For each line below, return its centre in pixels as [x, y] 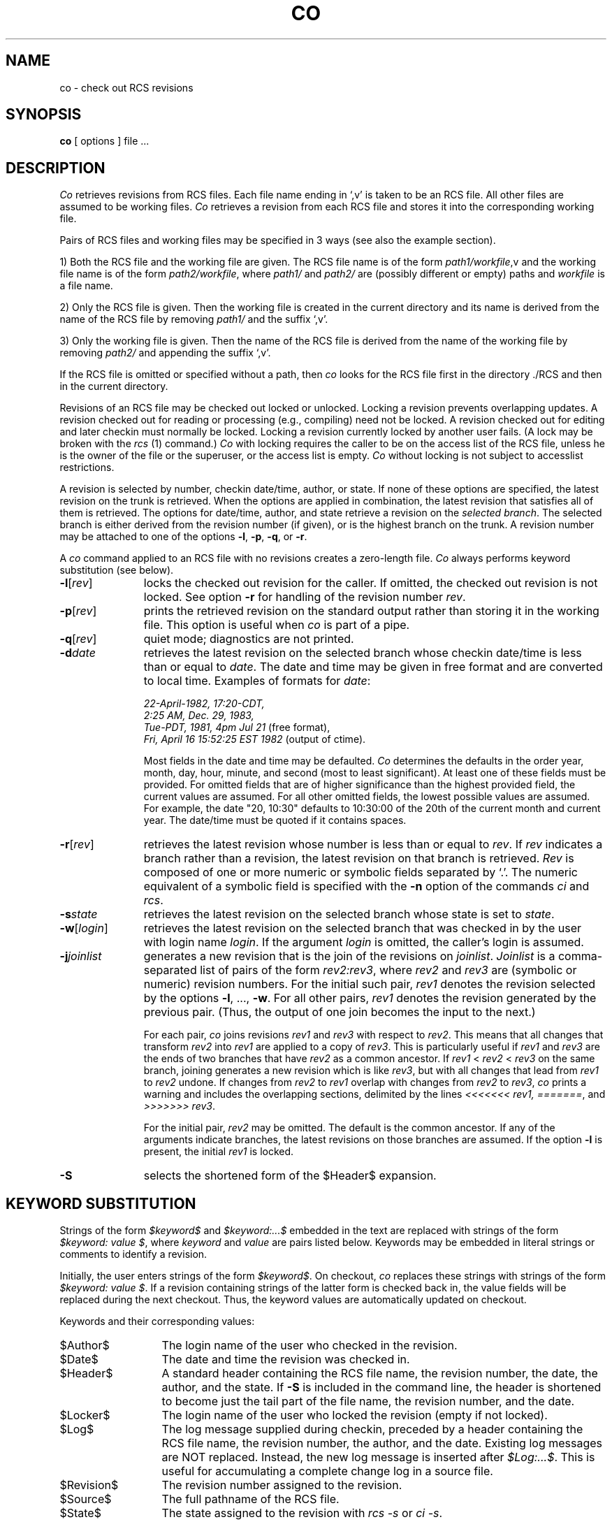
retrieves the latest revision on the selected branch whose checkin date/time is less [363, 653]
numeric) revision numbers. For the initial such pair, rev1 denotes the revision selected [370, 984]
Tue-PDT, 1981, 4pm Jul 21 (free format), [237, 727]
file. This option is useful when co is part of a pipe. [277, 625]
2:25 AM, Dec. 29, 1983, [199, 716]
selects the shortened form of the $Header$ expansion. [290, 1176]
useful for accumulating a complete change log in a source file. [327, 1471]
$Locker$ [85, 1415]
